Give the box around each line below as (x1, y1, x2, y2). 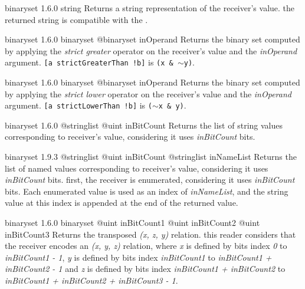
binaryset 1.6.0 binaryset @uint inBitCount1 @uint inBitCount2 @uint (5, 216, 260, 229)
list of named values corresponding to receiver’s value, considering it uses (5, 162, 268, 174)
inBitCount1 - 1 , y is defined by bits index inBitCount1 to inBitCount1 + (5, 251, 272, 263)
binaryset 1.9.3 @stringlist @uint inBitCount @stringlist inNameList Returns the (5, 150, 297, 163)
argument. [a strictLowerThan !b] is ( (5, 99, 152, 111)
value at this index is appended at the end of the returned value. (5, 196, 238, 209)
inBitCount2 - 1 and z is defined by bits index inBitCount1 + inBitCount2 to (5, 262, 286, 275)
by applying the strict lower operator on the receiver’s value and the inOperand (5, 87, 291, 100)
